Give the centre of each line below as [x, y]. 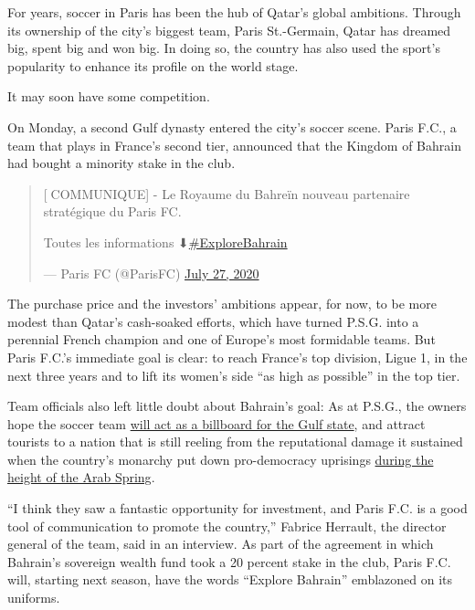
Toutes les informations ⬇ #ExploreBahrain [165, 242]
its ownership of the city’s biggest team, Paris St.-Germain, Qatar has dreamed [229, 30]
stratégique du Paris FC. [112, 211]
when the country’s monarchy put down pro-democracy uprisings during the [221, 459]
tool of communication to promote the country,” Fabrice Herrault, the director [227, 526]
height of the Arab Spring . [81, 477]
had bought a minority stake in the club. [121, 163]
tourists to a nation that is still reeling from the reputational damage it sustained [235, 442]
